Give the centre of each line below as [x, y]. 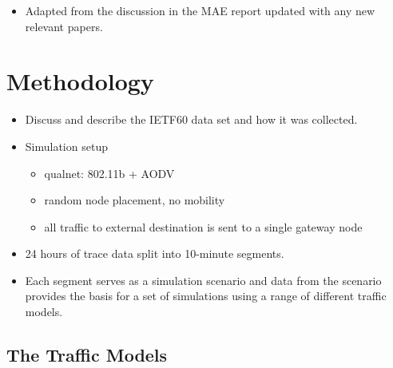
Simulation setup [66, 146]
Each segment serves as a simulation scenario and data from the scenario [203, 280]
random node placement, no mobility [135, 200]
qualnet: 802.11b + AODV [109, 173]
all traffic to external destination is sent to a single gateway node [203, 226]
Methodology [80, 81]
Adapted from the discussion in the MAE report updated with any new [200, 10]
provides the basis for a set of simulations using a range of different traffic [206, 296]
